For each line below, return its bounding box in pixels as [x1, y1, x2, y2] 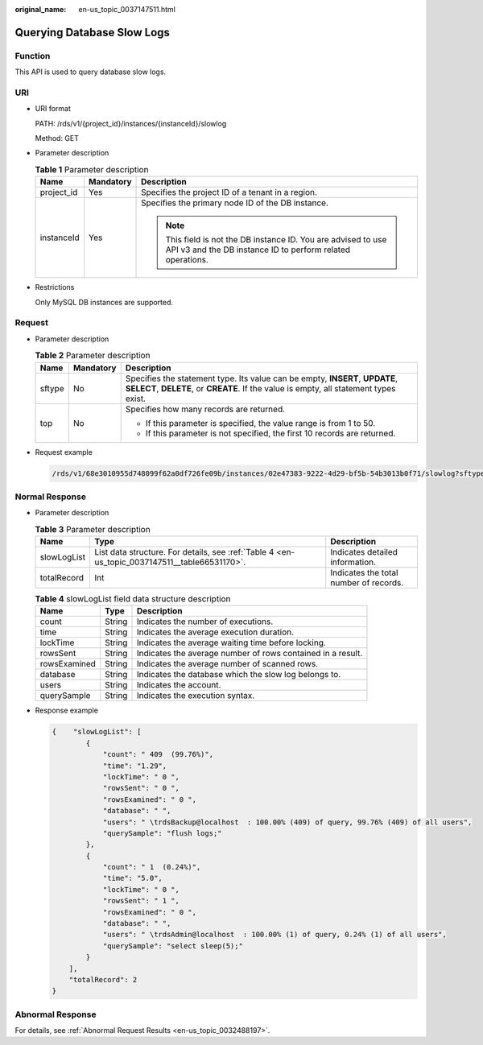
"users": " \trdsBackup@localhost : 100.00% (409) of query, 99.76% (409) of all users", [102, 817, 473, 827]
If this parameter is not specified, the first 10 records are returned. [145, 427, 396, 439]
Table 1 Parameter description [35, 164, 149, 176]
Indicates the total [330, 568, 398, 579]
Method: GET [35, 134, 80, 143]
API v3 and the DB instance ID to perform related [165, 244, 350, 255]
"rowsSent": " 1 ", [102, 896, 180, 906]
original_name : [14, 5, 67, 14]
